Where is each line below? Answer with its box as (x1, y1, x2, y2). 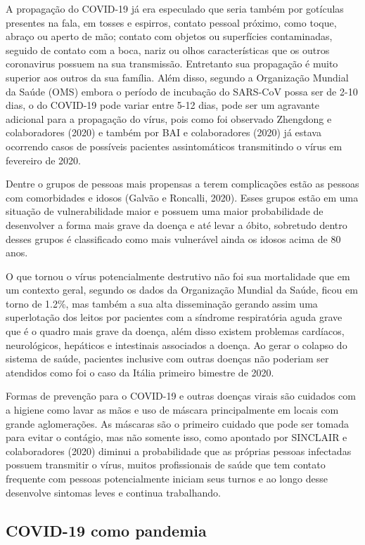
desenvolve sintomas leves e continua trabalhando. (6, 485, 221, 499)
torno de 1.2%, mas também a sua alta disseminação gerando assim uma (6, 296, 318, 310)
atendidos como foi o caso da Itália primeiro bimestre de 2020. (6, 365, 274, 379)
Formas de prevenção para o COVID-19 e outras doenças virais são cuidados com (6, 388, 356, 403)
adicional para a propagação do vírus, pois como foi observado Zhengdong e (6, 111, 332, 126)
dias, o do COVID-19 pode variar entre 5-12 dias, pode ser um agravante (6, 98, 319, 112)
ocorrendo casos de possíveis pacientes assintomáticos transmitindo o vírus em (6, 138, 342, 153)
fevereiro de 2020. (6, 152, 82, 167)
